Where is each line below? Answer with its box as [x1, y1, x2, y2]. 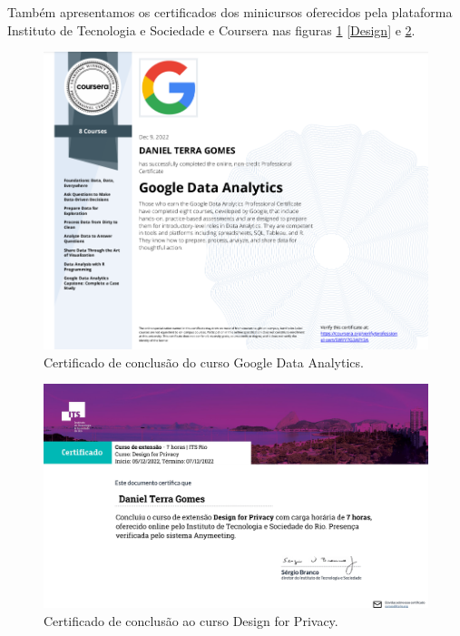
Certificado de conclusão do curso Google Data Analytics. [44, 352, 364, 371]
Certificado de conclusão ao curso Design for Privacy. [44, 612, 338, 631]
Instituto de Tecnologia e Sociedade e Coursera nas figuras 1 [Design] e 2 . [7, 20, 416, 39]
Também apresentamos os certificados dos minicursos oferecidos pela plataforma [7, 3, 453, 21]
